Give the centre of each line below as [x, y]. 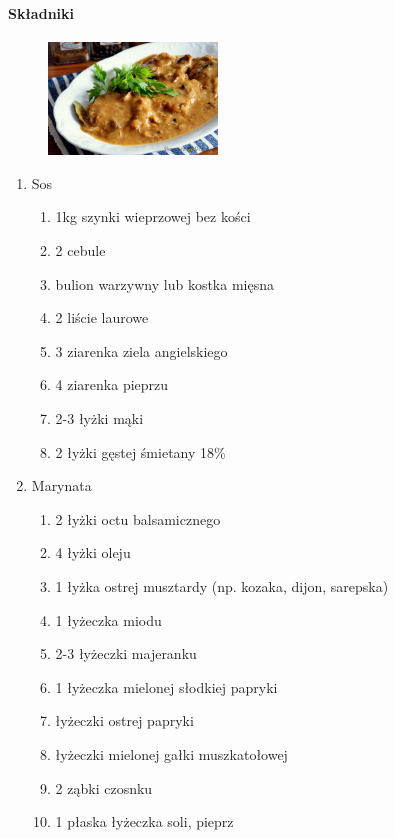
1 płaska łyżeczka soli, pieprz [144, 821]
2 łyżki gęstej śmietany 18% [140, 451]
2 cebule [80, 250]
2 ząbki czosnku [104, 787]
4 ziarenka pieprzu [112, 384]
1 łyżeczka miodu [108, 619]
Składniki [41, 12]
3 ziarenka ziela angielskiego [141, 350]
